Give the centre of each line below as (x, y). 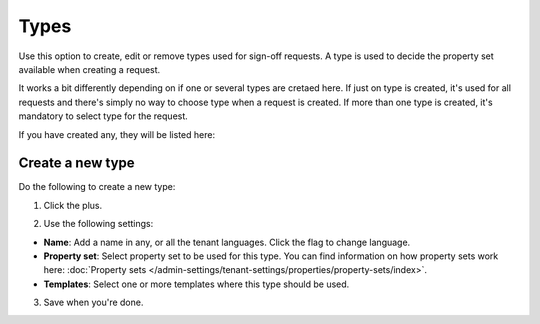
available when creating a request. (89, 69)
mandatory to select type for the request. (103, 116)
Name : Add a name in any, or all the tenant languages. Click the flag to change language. (227, 242)
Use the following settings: (98, 224)
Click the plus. (73, 205)
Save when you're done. (93, 302)
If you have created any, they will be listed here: (116, 134)
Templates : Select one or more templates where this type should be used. (196, 284)
